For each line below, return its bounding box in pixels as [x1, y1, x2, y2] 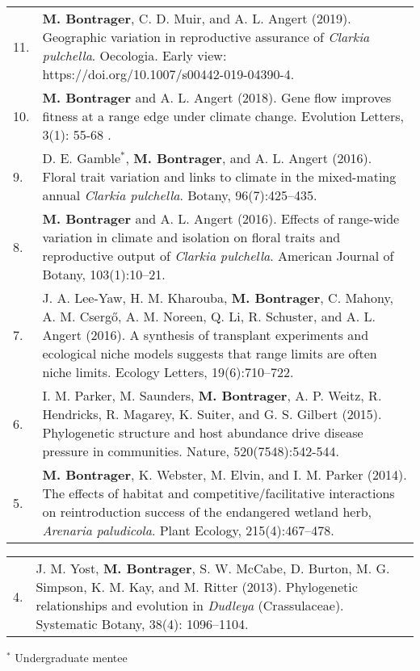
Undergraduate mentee [15, 649, 128, 665]
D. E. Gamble [42, 149, 121, 167]
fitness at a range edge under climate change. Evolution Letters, [42, 107, 404, 125]
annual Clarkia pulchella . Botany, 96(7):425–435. [42, 186, 317, 204]
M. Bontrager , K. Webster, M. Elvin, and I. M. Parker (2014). [42, 465, 407, 484]
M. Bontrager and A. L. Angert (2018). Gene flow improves [42, 88, 392, 107]
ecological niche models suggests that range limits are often [42, 344, 377, 363]
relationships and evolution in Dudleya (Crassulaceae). [36, 596, 344, 614]
